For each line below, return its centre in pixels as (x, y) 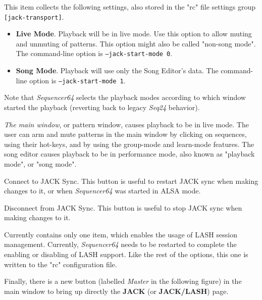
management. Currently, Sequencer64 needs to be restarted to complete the (120, 244)
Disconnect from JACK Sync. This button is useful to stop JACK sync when (123, 207)
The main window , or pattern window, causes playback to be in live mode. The (126, 124)
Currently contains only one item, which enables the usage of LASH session (121, 234)
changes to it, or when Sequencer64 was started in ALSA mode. (102, 191)
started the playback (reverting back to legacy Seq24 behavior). (102, 107)
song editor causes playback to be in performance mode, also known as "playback (129, 154)
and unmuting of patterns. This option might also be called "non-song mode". (136, 43)
